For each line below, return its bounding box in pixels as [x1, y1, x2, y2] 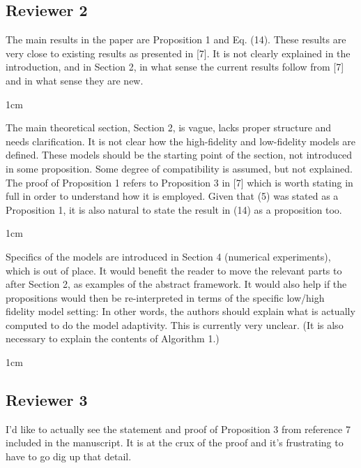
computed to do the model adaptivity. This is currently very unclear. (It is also [6, 317, 344, 332]
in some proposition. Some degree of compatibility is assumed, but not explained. [6, 161, 353, 175]
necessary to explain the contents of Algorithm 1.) [6, 331, 220, 346]
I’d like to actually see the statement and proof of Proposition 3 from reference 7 [6, 421, 351, 436]
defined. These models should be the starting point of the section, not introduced [6, 147, 353, 162]
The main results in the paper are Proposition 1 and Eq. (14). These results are [6, 32, 346, 47]
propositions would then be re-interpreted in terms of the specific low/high [6, 290, 325, 305]
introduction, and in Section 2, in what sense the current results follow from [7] [6, 59, 344, 74]
